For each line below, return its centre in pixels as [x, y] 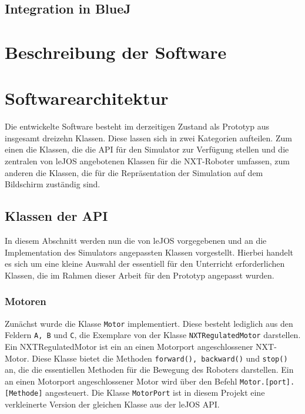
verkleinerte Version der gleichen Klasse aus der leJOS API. [112, 404]
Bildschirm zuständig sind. [53, 184]
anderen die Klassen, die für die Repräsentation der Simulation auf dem [134, 172]
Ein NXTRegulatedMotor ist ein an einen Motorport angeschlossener [129, 346]
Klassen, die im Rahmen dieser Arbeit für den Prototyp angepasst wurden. [140, 275]
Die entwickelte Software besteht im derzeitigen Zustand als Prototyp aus [137, 126]
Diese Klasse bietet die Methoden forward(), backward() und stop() [160, 358]
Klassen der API [56, 216]
